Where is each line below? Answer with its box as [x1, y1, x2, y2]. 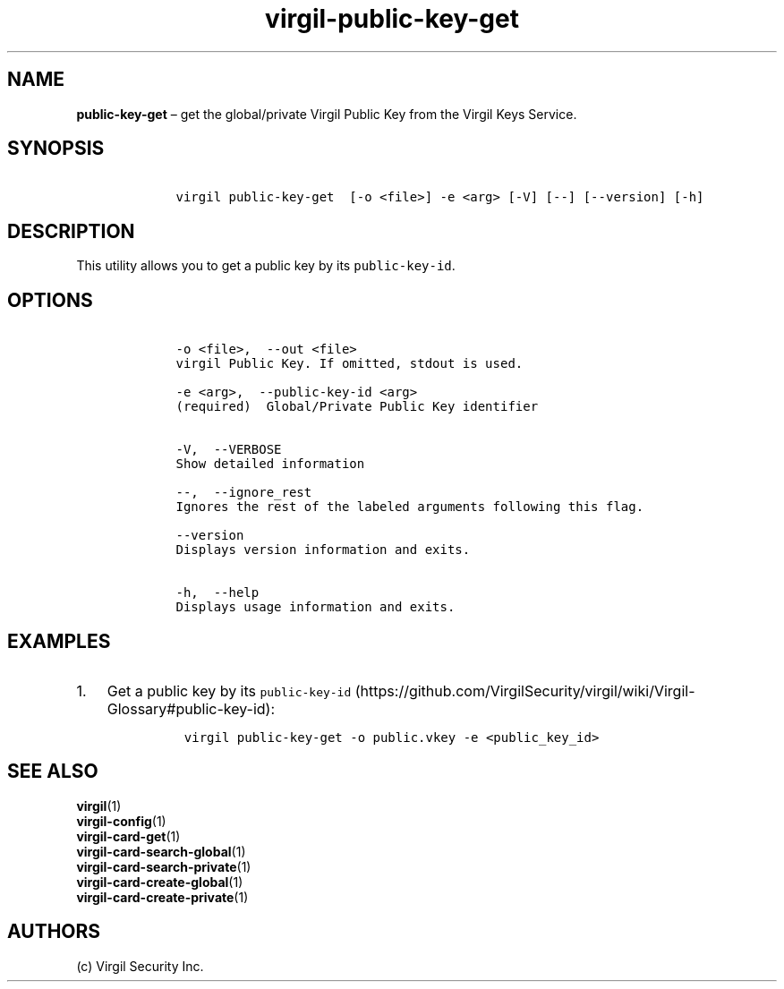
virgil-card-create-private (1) [76, 889, 249, 905]
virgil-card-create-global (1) [76, 874, 243, 890]
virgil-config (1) [76, 813, 166, 829]
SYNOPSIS [7, 137, 105, 160]
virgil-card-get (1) [76, 828, 181, 844]
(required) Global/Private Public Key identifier [175, 399, 539, 414]
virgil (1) [76, 797, 122, 814]
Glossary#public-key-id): [107, 699, 276, 718]
